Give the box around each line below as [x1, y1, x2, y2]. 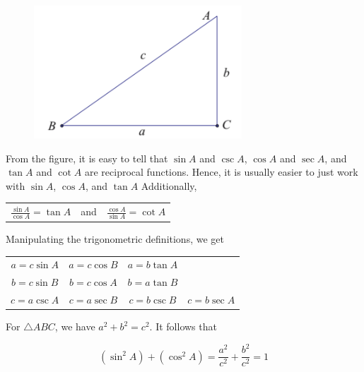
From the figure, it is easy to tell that [6, 150, 168, 165]
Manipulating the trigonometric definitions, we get [6, 231, 224, 246]
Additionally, [141, 178, 197, 193]
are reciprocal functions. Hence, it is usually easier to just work [84, 164, 358, 179]
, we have [54, 319, 95, 334]
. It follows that [149, 319, 217, 334]
